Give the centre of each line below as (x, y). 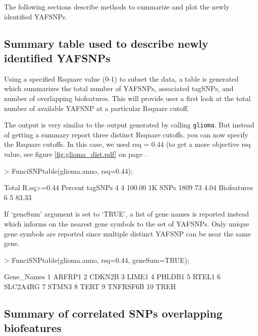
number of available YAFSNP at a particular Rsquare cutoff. (97, 108)
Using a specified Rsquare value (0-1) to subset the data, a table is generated (122, 78)
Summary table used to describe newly (106, 43)
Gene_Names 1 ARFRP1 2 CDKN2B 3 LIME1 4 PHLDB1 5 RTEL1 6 (112, 277)
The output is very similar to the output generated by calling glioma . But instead (129, 125)
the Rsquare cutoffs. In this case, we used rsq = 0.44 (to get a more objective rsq (128, 144)
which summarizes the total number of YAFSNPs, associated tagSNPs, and (119, 88)
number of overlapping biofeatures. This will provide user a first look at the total (128, 98)
